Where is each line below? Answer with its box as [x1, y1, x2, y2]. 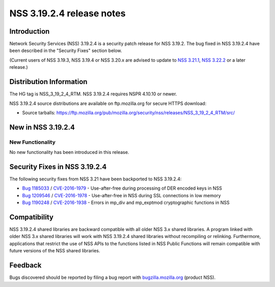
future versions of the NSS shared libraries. [9, 248, 100, 254]
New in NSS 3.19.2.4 [9, 123, 75, 132]
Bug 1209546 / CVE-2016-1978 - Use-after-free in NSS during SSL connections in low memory [22, 192, 221, 198]
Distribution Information [9, 77, 88, 86]
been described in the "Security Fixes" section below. [9, 47, 122, 54]
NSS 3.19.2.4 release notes [9, 8, 126, 19]
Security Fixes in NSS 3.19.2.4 [9, 162, 107, 171]
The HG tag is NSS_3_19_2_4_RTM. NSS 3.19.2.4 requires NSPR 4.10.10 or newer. [9, 91, 177, 97]
